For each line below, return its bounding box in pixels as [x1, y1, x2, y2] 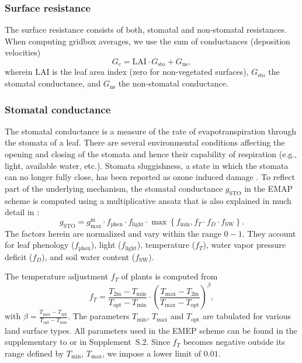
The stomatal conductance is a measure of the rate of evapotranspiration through [5, 125, 297, 137]
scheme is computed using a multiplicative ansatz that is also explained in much [5, 194, 291, 206]
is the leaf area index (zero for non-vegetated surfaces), [52, 65, 249, 78]
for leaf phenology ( [5, 238, 75, 251]
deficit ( [5, 250, 33, 262]
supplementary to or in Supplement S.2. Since [5, 336, 170, 348]
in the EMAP [244, 182, 293, 194]
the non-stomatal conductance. [118, 77, 228, 89]
